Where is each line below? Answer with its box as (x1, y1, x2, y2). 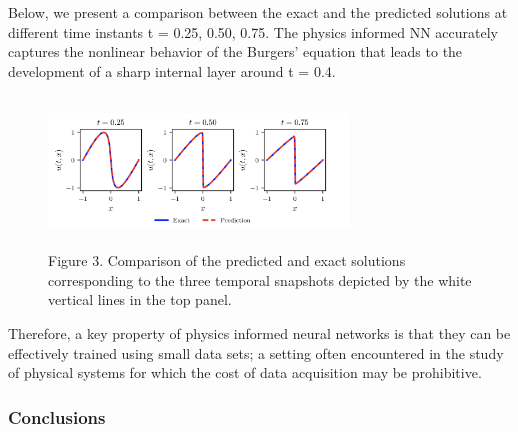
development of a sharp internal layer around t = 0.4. (8, 60, 336, 81)
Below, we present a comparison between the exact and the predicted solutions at (8, 2, 508, 22)
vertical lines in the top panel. (48, 289, 232, 310)
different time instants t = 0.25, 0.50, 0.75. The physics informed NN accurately (8, 21, 499, 42)
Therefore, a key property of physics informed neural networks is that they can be (8, 322, 511, 343)
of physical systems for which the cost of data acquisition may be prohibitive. (8, 362, 482, 383)
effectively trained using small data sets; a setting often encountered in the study (8, 342, 504, 363)
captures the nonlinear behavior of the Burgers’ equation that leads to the (8, 41, 463, 62)
